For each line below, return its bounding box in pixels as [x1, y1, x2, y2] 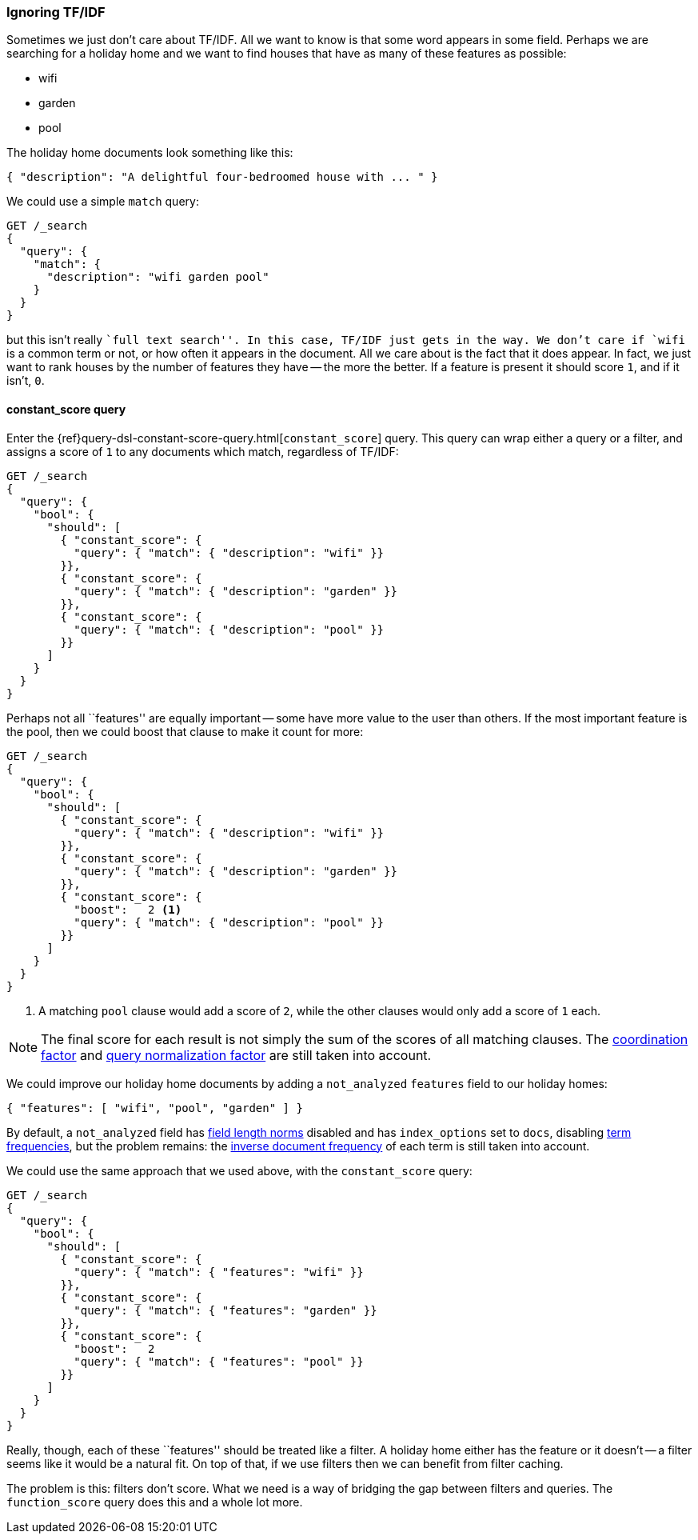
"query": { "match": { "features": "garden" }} [74, 1303, 377, 1317]
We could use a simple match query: [6, 194, 199, 209]
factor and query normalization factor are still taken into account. [41, 1046, 432, 1063]
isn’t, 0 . [6, 374, 45, 388]
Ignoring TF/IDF [6, 4, 106, 20]
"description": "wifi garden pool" [46, 270, 269, 284]
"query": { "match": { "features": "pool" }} [74, 1354, 364, 1368]
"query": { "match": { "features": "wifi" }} [74, 1265, 364, 1278]
